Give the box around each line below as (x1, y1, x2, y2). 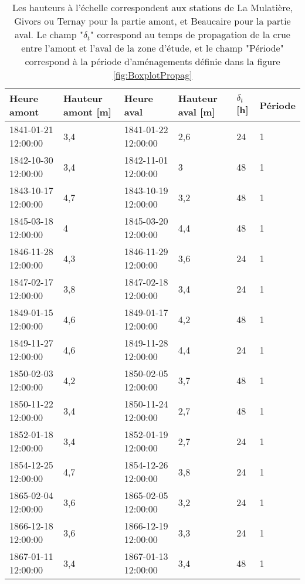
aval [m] (178, 105, 215, 118)
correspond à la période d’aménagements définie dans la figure (25, 55, 280, 68)
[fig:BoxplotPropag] (113, 68, 192, 82)
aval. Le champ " (15, 28, 83, 41)
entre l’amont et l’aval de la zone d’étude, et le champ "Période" (21, 41, 284, 55)
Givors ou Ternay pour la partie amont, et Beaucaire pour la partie (14, 14, 291, 28)
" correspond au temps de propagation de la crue (90, 28, 290, 41)
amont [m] (63, 105, 111, 118)
